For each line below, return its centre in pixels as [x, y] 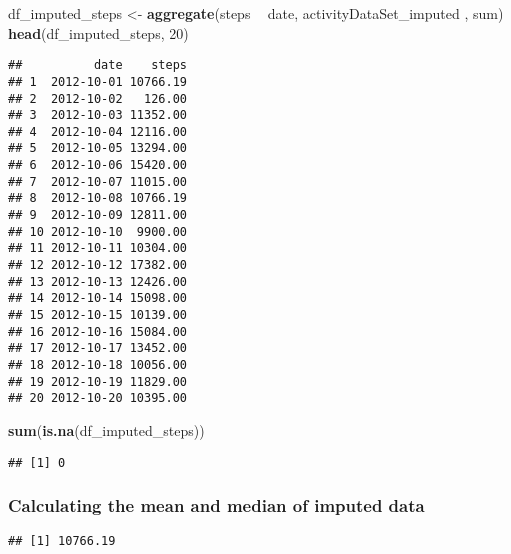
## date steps [97, 65]
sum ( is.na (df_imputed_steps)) [106, 429]
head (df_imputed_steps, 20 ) [98, 32]
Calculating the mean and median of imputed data [216, 505]
